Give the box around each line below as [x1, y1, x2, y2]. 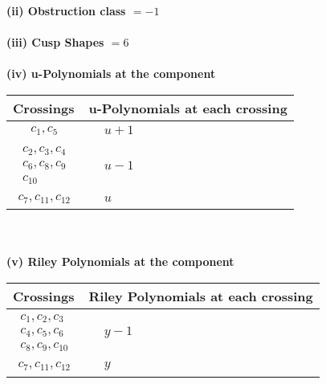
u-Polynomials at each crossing [88, 98, 287, 117]
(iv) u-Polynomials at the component [6, 65, 216, 82]
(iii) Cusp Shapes [6, 34, 104, 51]
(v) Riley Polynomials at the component [6, 253, 234, 270]
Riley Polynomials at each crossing [88, 287, 313, 306]
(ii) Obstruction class [6, 2, 126, 18]
